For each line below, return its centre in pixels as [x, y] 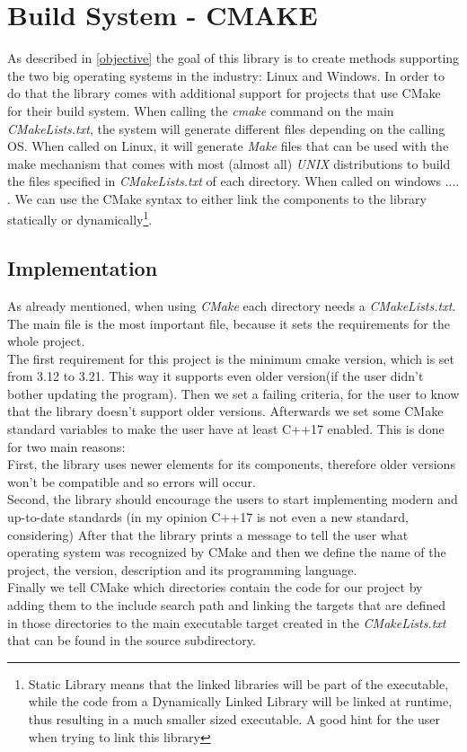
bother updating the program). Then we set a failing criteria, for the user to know [233, 393]
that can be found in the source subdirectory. [132, 640]
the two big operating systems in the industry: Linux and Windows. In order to [226, 75]
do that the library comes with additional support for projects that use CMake [224, 93]
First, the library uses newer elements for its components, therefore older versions [231, 464]
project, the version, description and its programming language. [182, 569]
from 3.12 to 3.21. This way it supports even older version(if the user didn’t [216, 376]
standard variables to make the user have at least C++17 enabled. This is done [226, 429]
